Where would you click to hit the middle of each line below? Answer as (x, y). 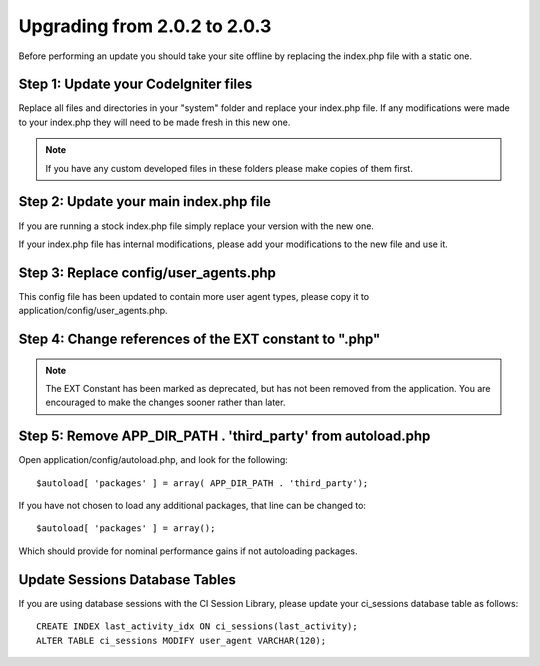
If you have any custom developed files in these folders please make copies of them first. (229, 168)
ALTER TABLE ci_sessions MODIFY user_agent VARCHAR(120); (181, 640)
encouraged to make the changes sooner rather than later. (165, 402)
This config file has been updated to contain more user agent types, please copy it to (194, 296)
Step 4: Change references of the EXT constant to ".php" (199, 339)
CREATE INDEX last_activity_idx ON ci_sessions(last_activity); (197, 626)
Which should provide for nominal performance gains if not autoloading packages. (188, 551)
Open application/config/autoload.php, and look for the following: (153, 460)
